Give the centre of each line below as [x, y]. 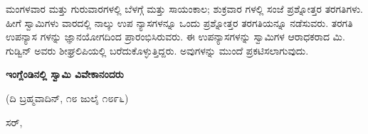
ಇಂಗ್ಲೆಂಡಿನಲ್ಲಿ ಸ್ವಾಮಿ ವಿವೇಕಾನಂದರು [65, 74]
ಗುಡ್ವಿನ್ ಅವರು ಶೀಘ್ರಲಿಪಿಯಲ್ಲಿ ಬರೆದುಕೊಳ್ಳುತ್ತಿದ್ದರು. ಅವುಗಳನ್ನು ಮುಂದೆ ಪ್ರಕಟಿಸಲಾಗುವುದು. [157, 50]
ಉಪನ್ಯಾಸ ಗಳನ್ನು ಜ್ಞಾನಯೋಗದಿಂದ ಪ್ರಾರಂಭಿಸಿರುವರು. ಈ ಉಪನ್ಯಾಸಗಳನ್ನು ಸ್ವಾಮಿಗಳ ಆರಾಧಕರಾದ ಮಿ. [175, 37]
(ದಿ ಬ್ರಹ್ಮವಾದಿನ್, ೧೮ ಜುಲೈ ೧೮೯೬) [67, 97]
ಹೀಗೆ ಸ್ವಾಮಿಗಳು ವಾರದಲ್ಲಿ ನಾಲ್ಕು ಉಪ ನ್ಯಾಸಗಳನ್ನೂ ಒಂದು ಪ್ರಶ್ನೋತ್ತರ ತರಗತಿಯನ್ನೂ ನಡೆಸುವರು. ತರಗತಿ [179, 22]
